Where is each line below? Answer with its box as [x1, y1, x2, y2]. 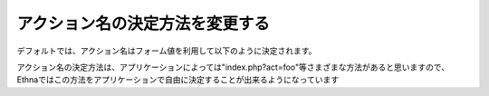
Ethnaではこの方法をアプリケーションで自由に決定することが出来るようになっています [16, 74, 340, 85]
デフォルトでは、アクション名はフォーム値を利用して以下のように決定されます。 [16, 45, 317, 56]
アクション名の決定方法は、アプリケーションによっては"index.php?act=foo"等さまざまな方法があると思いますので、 [16, 62, 450, 72]
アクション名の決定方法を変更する [16, 14, 271, 34]
